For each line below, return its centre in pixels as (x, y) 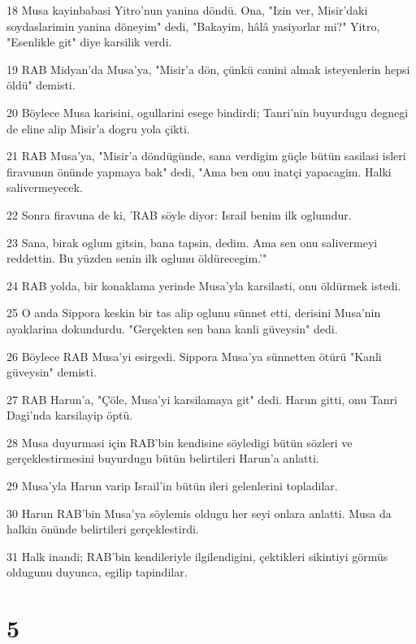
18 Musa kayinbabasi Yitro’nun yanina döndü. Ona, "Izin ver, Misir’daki (187, 10)
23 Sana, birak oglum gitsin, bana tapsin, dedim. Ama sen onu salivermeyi (192, 242)
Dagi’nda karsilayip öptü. (70, 415)
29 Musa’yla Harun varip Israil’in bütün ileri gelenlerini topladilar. (172, 486)
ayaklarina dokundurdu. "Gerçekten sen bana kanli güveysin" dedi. (172, 328)
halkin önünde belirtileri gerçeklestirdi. (103, 529)
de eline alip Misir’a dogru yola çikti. (98, 128)
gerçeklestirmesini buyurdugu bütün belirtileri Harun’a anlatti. (163, 458)
